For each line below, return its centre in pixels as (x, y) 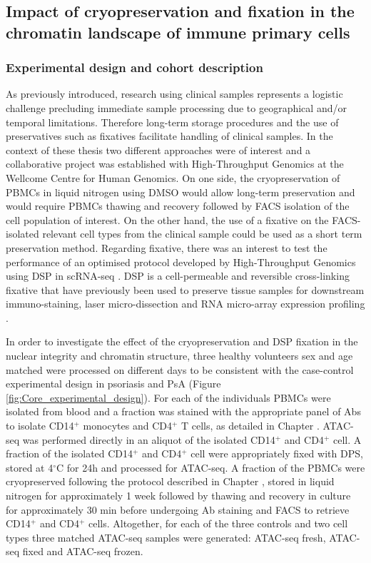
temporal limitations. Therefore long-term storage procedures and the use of (172, 122)
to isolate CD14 (40, 426)
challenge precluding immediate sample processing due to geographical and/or (176, 107)
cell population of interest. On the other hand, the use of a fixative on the (167, 219)
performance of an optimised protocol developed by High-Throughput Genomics (181, 262)
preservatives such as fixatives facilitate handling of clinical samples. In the (169, 136)
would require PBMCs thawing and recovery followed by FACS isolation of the (178, 206)
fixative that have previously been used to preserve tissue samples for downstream (185, 289)
